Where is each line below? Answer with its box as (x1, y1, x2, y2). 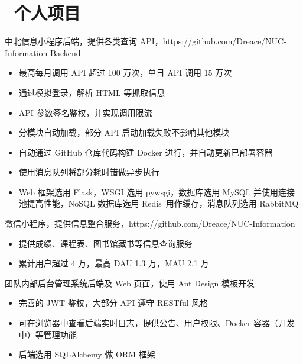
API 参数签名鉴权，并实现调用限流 (18, 106, 152, 118)
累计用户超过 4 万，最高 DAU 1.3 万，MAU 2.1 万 (18, 257, 209, 269)
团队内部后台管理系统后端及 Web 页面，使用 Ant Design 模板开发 (5, 276, 255, 289)
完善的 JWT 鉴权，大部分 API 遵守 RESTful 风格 (18, 297, 208, 309)
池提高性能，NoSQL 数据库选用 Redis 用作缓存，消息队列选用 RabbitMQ (18, 197, 299, 210)
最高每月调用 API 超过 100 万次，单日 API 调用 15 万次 (18, 66, 232, 79)
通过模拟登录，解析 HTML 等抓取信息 (18, 86, 165, 98)
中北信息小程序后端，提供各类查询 (5, 35, 137, 47)
